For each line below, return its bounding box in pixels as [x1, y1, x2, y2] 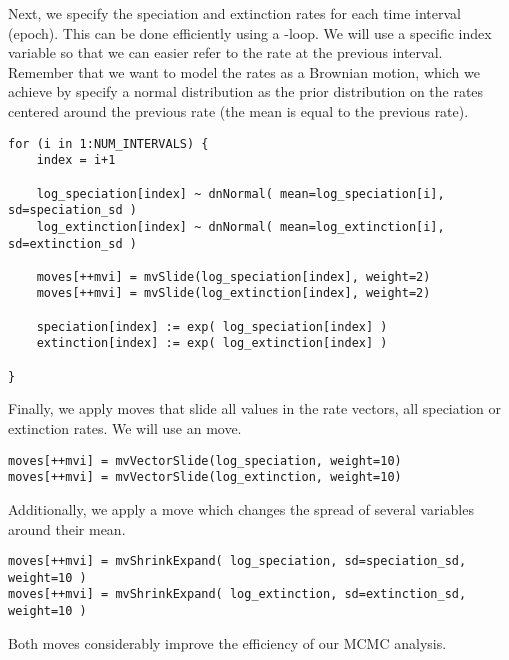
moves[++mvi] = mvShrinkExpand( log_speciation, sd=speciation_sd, [8, 554, 467, 569]
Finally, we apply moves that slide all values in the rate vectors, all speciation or [8, 398, 502, 419]
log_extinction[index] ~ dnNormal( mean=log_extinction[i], [36, 219, 445, 234]
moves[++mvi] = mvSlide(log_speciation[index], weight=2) [36, 269, 431, 284]
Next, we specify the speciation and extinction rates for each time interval [8, 3, 461, 23]
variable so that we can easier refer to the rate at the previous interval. [8, 42, 443, 63]
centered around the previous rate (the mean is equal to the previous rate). [8, 100, 469, 121]
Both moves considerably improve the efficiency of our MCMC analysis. [8, 632, 447, 653]
